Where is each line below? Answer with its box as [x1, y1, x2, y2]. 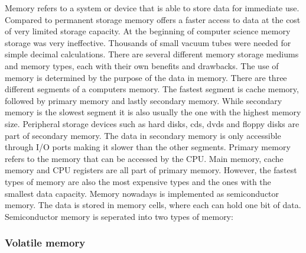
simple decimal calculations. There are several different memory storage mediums [5, 48, 299, 60]
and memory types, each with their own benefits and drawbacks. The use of [5, 59, 279, 72]
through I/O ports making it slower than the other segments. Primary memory [5, 141, 291, 153]
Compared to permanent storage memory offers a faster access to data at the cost [5, 13, 301, 25]
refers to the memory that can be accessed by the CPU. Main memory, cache [5, 152, 284, 164]
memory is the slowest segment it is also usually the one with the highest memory [5, 106, 301, 118]
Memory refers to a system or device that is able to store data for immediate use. [5, 2, 300, 14]
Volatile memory [5, 235, 86, 250]
